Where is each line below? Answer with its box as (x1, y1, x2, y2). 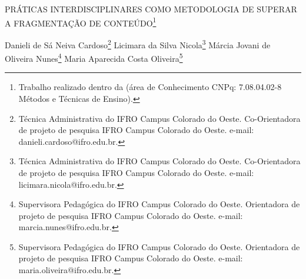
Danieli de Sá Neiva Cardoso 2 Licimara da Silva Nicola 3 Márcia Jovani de (5, 36, 271, 51)
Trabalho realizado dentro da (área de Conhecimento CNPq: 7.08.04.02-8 (18, 81, 282, 93)
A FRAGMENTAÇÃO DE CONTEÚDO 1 (5, 15, 157, 29)
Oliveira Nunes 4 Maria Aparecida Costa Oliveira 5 (5, 51, 183, 64)
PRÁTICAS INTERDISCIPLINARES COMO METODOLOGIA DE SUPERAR (5, 3, 297, 15)
